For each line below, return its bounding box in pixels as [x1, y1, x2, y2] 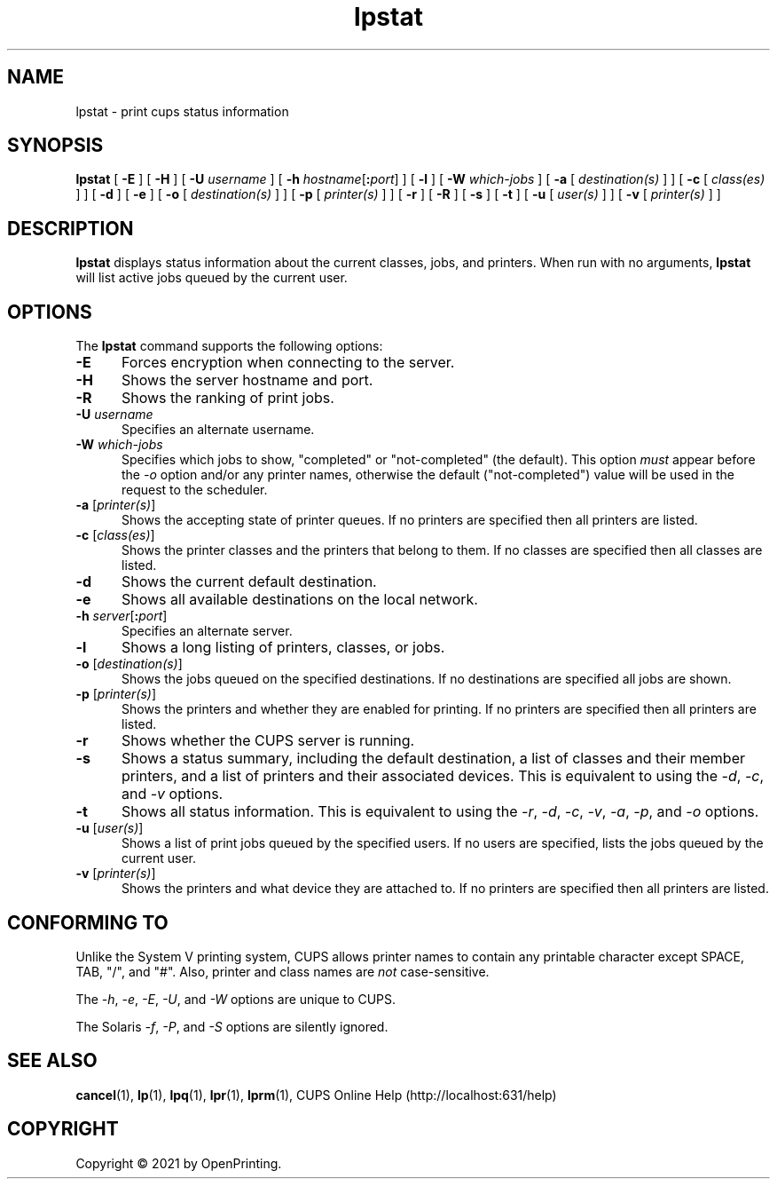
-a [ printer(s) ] [75, 497, 156, 513]
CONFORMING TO [7, 911, 169, 934]
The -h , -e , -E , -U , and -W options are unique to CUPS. [75, 991, 396, 1007]
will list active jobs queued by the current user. [75, 270, 348, 286]
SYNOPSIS [7, 134, 104, 157]
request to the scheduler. [122, 482, 268, 498]
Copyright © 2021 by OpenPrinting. [75, 1155, 282, 1171]
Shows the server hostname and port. [121, 371, 373, 390]
